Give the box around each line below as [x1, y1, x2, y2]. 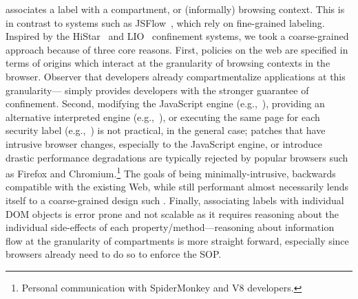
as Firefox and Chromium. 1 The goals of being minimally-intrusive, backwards [6, 164, 336, 180]
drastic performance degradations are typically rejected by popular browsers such [6, 150, 348, 164]
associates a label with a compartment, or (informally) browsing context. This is [6, 2, 345, 16]
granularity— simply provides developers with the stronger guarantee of [6, 82, 309, 97]
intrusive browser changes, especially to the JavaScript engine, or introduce [6, 136, 323, 151]
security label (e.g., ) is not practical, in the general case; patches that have [6, 123, 326, 137]
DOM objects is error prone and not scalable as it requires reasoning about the [6, 206, 339, 221]
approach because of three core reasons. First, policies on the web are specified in [6, 42, 348, 56]
